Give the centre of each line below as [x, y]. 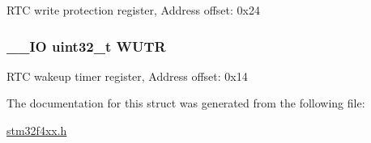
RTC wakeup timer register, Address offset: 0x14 [127, 76]
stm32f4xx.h [37, 130]
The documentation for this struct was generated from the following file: [186, 103]
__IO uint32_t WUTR [86, 46]
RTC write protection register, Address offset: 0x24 [133, 10]
